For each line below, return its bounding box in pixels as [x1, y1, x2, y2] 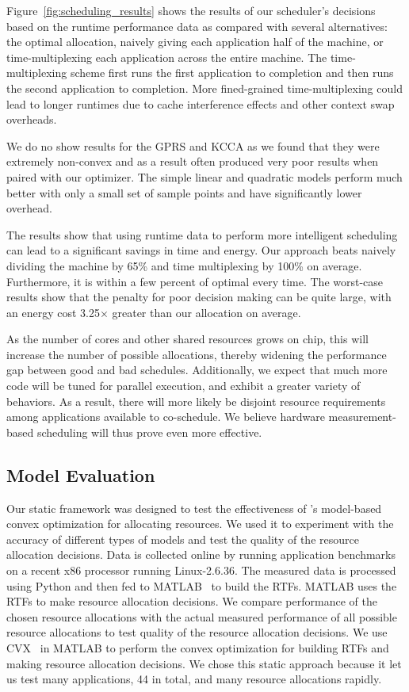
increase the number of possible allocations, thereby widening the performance [6, 346, 387, 362]
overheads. [6, 111, 57, 128]
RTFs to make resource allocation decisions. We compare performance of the [6, 593, 377, 610]
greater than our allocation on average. [112, 304, 301, 320]
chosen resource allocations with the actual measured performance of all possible [6, 608, 397, 625]
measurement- [328, 408, 396, 425]
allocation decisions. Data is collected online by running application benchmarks [6, 546, 396, 563]
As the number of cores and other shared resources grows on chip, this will [6, 331, 369, 347]
